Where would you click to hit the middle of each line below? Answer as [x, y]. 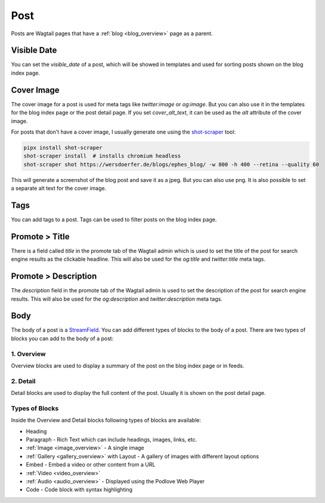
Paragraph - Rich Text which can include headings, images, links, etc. [112, 440]
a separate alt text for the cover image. [59, 189]
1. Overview [28, 354]
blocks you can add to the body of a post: [62, 338]
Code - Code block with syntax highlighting [79, 490]
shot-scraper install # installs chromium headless [102, 156]
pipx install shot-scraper [63, 147]
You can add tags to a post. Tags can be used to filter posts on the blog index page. [114, 219]
